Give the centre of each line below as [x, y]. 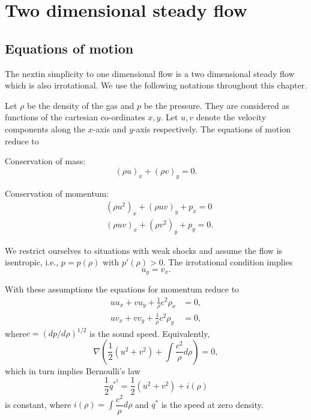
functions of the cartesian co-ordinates [75, 117]
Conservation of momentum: [57, 193]
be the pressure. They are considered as [216, 105]
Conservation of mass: [45, 161]
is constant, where [38, 404]
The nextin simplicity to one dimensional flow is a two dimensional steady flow [150, 73]
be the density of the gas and [80, 105]
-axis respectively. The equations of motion [212, 128]
